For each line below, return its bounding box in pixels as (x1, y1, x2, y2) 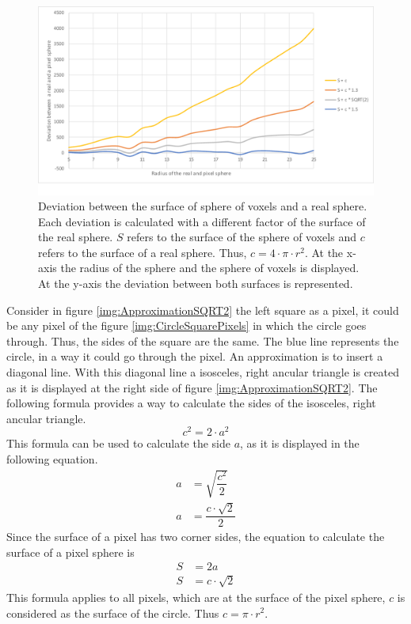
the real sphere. (38, 229, 113, 245)
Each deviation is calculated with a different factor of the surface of (38, 213, 366, 229)
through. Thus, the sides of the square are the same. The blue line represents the (6, 332, 399, 349)
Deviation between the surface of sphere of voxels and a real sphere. (38, 198, 367, 214)
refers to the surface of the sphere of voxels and (127, 229, 356, 245)
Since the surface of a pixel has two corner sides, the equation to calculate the (6, 528, 385, 545)
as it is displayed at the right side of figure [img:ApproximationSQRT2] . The (6, 379, 378, 395)
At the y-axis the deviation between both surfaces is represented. (38, 275, 353, 292)
